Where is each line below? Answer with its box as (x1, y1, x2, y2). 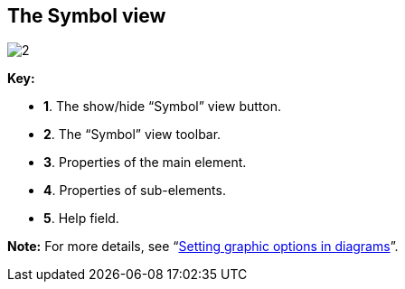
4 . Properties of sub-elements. (43, 182, 226, 199)
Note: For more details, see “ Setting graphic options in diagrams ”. (7, 238, 399, 255)
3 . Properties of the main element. (43, 154, 247, 171)
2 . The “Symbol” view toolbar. (43, 126, 221, 143)
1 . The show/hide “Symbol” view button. (43, 98, 281, 115)
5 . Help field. (43, 210, 119, 227)
